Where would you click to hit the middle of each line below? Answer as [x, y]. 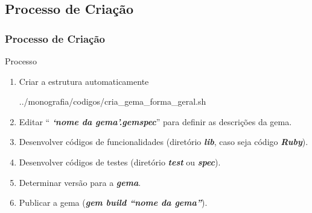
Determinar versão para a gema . [80, 182]
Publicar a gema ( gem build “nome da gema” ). [113, 202]
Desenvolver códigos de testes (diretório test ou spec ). [120, 162]
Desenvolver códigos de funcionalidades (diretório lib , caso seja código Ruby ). [164, 142]
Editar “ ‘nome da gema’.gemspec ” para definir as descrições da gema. [155, 121]
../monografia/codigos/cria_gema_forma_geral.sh [113, 101]
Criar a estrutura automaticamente [84, 81]
